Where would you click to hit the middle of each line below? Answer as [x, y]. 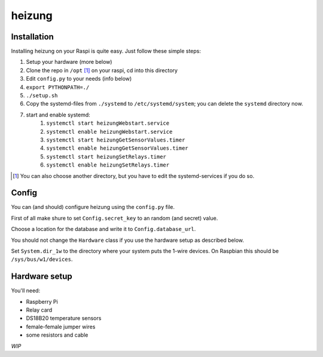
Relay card [39, 310]
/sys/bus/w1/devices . [42, 259]
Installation [32, 37]
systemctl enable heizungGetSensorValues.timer [117, 148]
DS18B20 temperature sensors [64, 318]
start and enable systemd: [58, 115]
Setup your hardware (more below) [69, 62]
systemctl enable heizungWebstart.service [109, 132]
